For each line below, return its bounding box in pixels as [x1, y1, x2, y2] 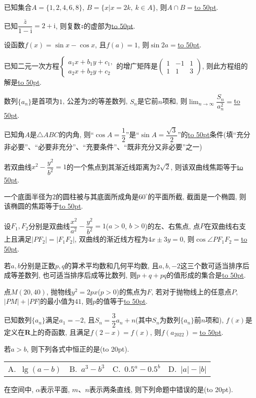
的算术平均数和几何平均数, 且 [65, 260, 159, 270]
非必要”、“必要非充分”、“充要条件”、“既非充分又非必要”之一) [4, 142, 202, 152]
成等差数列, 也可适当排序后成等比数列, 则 [4, 270, 137, 280]
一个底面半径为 [4, 191, 52, 201]
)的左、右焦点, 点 [145, 220, 200, 231]
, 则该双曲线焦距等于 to [170, 161, 243, 172]
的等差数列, [91, 96, 128, 106]
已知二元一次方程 [4, 61, 59, 71]
